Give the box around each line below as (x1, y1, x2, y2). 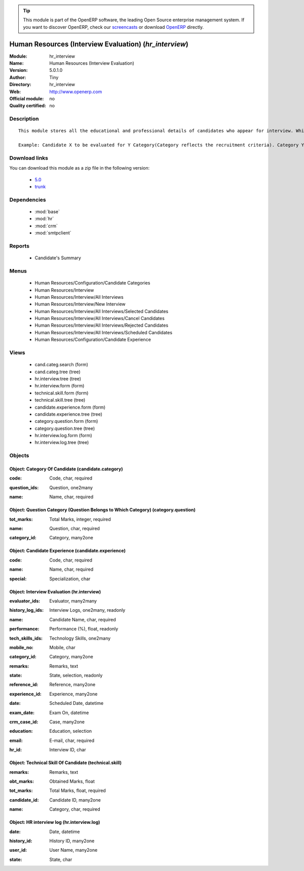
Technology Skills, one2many (49, 635, 111, 641)
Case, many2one (49, 719, 85, 725)
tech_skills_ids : (9, 635, 43, 641)
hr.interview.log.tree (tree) (34, 440, 89, 446)
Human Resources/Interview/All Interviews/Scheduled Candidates (34, 329, 172, 335)
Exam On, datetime (49, 709, 89, 716)
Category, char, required (49, 806, 101, 812)
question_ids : (9, 484, 39, 491)
